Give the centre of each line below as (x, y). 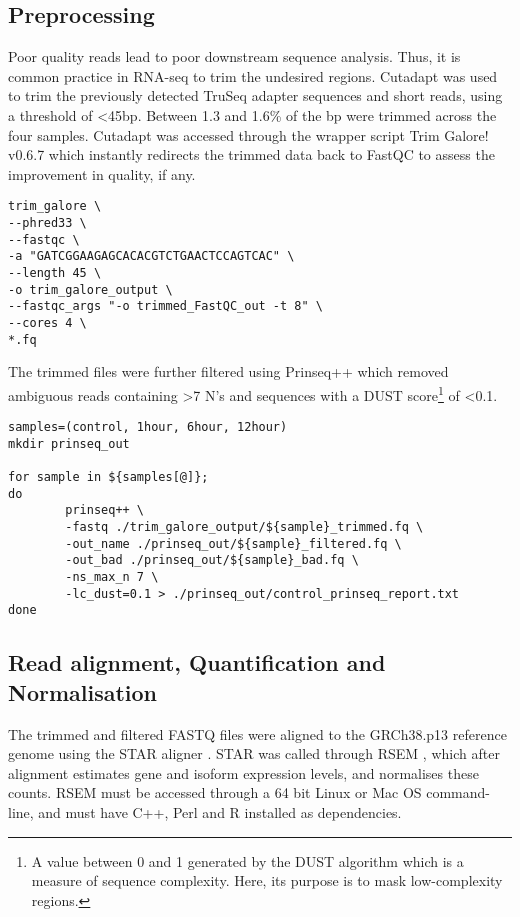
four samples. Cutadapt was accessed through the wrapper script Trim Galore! (248, 134)
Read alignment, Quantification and (197, 662)
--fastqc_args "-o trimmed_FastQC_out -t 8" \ (165, 306)
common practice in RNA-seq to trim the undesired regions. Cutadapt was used (253, 75)
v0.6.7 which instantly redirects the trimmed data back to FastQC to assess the (251, 154)
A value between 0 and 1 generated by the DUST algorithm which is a (247, 860)
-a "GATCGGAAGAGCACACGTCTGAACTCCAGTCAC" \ (151, 256)
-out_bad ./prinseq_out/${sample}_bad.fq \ (212, 560)
